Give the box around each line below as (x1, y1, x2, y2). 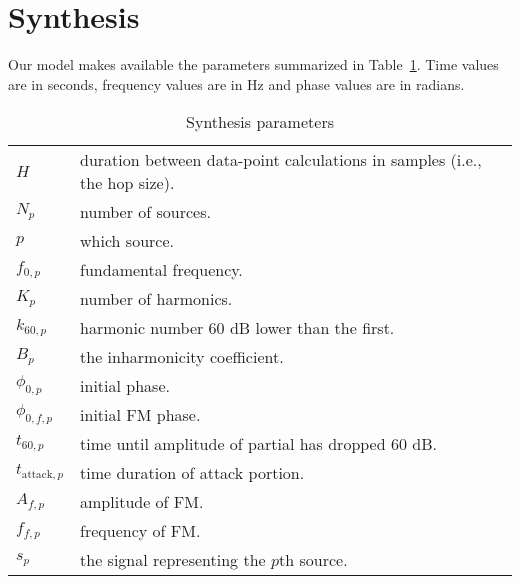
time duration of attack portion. (80, 461, 305, 485)
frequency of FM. (80, 519, 201, 543)
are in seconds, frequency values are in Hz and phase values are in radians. (8, 73, 465, 94)
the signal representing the (80, 548, 266, 572)
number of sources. (80, 200, 211, 224)
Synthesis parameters (186, 110, 334, 134)
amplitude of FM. (80, 490, 204, 514)
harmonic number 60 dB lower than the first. (80, 316, 395, 340)
